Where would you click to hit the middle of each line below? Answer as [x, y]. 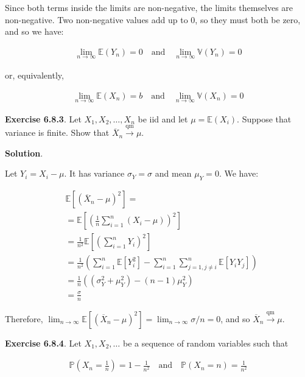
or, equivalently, [34, 75]
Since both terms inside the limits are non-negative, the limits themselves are [149, 7]
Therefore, [24, 318]
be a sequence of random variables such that [205, 343]
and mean [173, 173]
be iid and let [163, 118]
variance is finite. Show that [57, 132]
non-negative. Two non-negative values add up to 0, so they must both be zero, [153, 19]
